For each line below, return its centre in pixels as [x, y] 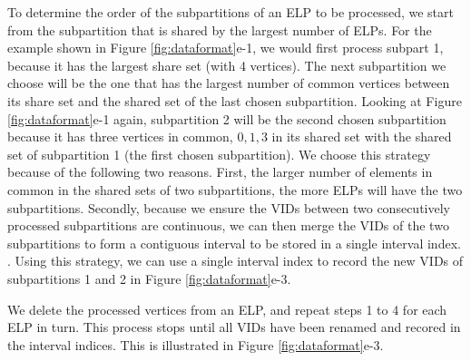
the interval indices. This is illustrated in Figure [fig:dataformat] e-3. [196, 344]
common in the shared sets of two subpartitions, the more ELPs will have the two [235, 189]
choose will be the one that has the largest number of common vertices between [229, 83]
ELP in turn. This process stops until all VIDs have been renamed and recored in [234, 327]
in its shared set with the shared [362, 137]
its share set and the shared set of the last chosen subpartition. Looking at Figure [235, 100]
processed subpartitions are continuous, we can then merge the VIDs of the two [228, 225]
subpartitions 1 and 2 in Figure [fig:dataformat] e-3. [149, 278]
